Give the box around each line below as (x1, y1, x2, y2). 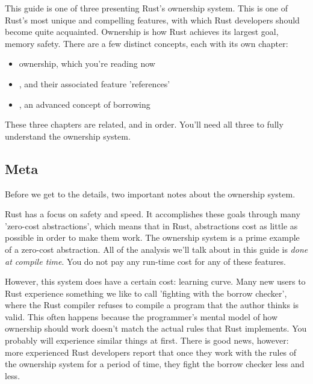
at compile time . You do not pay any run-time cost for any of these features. (5, 255, 286, 267)
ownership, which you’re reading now (19, 57, 155, 70)
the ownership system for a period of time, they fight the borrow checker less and (5, 358, 305, 370)
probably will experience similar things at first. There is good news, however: (5, 334, 289, 347)
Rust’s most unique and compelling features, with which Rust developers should (5, 13, 300, 26)
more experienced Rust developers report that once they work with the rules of (5, 345, 297, 358)
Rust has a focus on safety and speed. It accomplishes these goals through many (5, 208, 300, 220)
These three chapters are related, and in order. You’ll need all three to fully (5, 118, 284, 131)
